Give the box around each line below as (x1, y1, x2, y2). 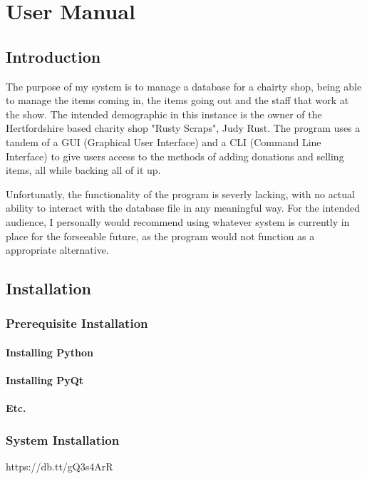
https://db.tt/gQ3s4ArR (6, 459, 113, 474)
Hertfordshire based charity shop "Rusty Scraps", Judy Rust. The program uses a (6, 120, 361, 135)
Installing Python (6, 344, 93, 359)
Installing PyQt (6, 373, 84, 388)
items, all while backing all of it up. (6, 163, 161, 177)
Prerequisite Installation (6, 314, 148, 332)
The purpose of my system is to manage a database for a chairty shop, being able (6, 78, 362, 93)
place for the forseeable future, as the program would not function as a (6, 228, 315, 243)
